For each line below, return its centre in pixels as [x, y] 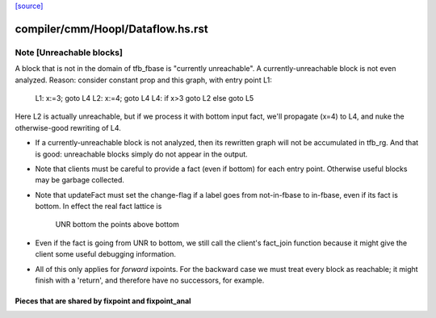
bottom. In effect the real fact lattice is [99, 207]
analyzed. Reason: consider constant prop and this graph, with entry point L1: [143, 80]
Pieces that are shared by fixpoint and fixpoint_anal [103, 301]
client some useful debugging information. [106, 254]
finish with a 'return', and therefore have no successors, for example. [150, 280]
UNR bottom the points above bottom [117, 224]
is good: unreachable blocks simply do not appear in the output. [141, 154]
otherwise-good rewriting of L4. [68, 128]
